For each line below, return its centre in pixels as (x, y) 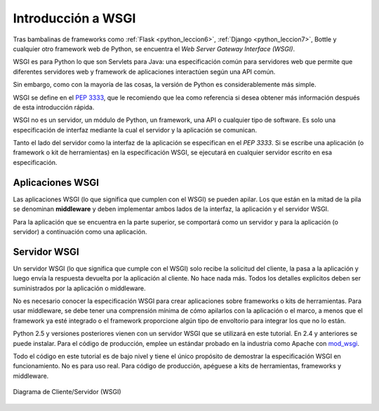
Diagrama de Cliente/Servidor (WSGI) (67, 392)
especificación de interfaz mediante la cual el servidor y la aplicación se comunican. (135, 130)
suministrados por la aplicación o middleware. (79, 288)
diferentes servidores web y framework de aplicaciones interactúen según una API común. (144, 72)
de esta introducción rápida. (54, 107)
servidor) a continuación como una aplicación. (80, 231)
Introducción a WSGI (74, 18)
